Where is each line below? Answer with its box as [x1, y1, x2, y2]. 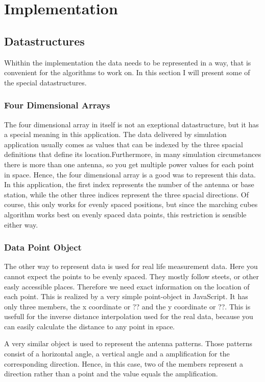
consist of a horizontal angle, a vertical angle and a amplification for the [4, 348, 230, 359]
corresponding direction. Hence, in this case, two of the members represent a [4, 358, 244, 369]
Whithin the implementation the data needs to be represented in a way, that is [4, 57, 251, 68]
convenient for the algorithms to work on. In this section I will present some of [4, 67, 250, 78]
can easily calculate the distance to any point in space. [4, 321, 175, 331]
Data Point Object [4, 241, 82, 254]
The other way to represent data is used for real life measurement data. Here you [4, 261, 258, 272]
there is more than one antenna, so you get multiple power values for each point [4, 159, 254, 169]
